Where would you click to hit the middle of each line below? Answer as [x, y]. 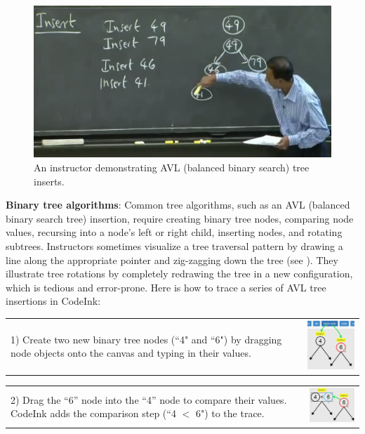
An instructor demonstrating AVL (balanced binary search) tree [172, 167]
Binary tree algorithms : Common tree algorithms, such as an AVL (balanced [178, 205]
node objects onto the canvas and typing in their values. [131, 353]
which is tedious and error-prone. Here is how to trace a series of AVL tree [166, 287]
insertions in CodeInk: [53, 301]
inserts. [49, 181]
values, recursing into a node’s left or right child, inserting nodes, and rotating [174, 232]
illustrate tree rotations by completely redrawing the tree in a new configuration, [179, 274]
